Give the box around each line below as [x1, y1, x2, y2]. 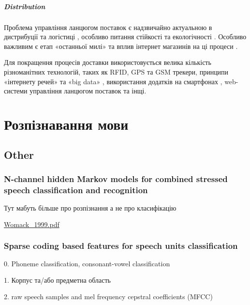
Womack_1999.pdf [4, 219, 59, 229]
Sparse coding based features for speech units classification [4, 240, 238, 252]
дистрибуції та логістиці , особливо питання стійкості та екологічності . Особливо [4, 31, 247, 42]
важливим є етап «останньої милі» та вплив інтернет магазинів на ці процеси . [4, 41, 238, 51]
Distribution [4, 1, 45, 11]
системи [4, 86, 28, 96]
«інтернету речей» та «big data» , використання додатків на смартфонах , [4, 76, 222, 86]
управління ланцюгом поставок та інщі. [29, 86, 147, 96]
